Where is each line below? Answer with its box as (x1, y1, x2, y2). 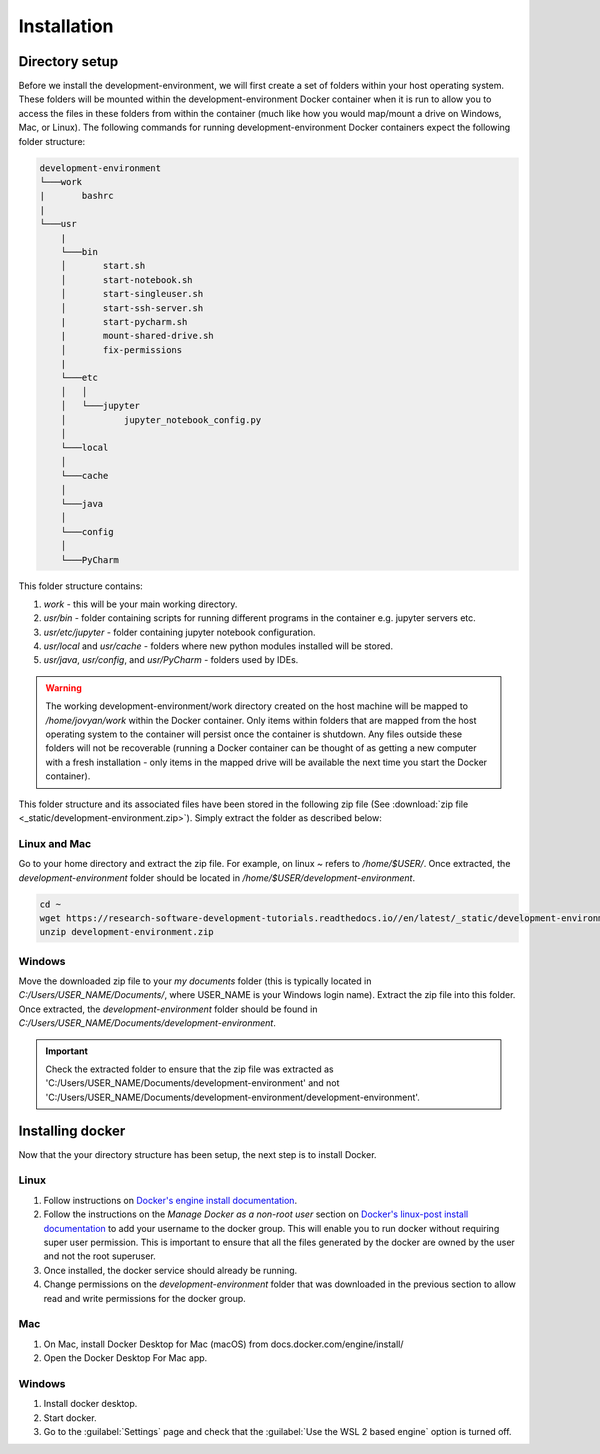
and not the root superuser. (43, 1250, 157, 1262)
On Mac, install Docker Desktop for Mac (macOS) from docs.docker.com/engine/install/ (43, 1338, 404, 1350)
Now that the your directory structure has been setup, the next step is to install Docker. (18, 1148, 377, 1160)
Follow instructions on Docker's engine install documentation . (43, 1194, 298, 1206)
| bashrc (39, 190, 114, 202)
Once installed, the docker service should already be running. (43, 1264, 298, 1276)
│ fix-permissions (60, 344, 183, 355)
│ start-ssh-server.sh (60, 302, 204, 314)
